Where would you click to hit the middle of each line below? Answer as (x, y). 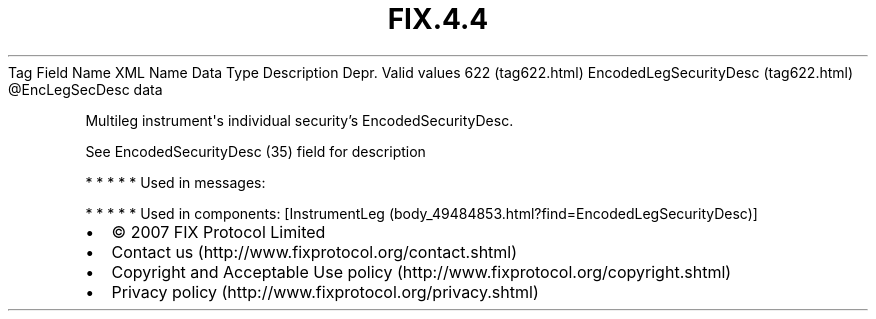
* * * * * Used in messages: (175, 182)
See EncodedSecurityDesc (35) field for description (255, 151)
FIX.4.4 (438, 19)
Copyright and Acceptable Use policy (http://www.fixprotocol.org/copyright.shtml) (421, 271)
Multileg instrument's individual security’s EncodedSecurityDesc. (299, 120)
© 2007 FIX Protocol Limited (218, 231)
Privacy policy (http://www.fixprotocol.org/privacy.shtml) (325, 291)
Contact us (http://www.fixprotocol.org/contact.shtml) (314, 251)
